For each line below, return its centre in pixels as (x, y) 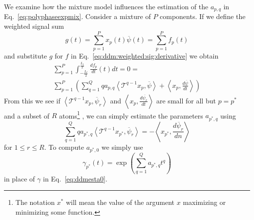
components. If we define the (203, 16)
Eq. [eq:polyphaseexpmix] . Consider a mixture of (77, 16)
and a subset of (27, 115)
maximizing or (204, 202)
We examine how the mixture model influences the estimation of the (106, 6)
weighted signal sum (34, 26)
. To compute (64, 147)
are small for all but (186, 100)
